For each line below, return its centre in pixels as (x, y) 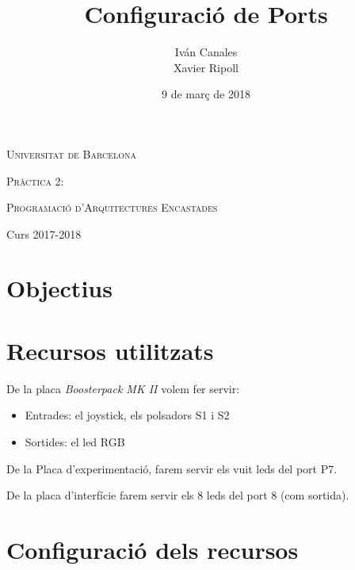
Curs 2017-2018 (44, 233)
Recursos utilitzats (110, 350)
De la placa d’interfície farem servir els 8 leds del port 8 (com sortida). (178, 495)
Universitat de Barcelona (72, 153)
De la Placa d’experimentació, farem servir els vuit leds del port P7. (172, 468)
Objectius (59, 288)
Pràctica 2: (35, 180)
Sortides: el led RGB (75, 441)
